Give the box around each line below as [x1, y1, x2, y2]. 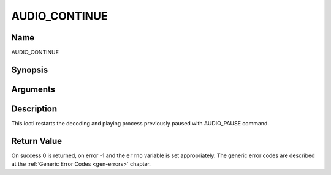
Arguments [11, 84, 56, 94]
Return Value [11, 135, 63, 146]
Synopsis [11, 64, 48, 75]
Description [11, 103, 58, 114]
